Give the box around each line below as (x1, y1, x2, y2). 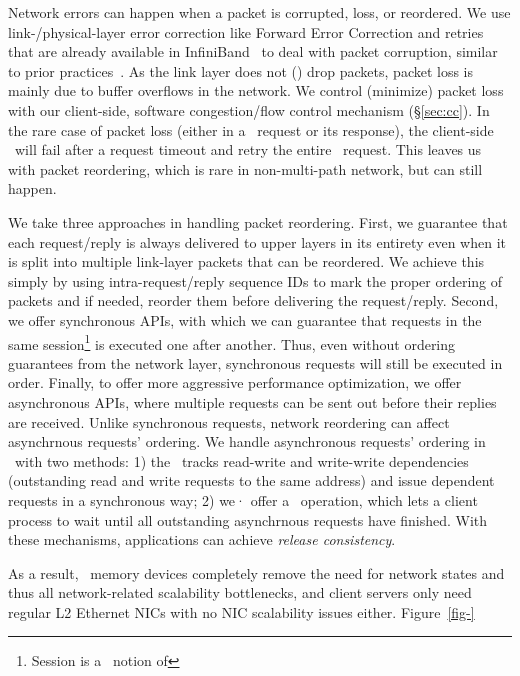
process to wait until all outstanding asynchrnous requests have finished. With (8, 509, 488, 530)
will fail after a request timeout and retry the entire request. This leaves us (14, 139, 482, 160)
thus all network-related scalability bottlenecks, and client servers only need (8, 582, 472, 603)
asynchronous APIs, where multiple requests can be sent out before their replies (8, 391, 497, 412)
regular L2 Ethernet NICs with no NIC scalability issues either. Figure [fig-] (8, 601, 475, 622)
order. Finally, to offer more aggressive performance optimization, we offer (8, 372, 462, 393)
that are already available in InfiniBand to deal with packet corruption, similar (8, 41, 498, 62)
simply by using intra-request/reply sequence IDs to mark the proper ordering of (8, 270, 503, 291)
